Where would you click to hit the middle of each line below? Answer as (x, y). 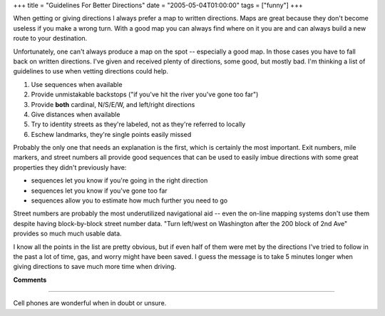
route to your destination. (50, 39)
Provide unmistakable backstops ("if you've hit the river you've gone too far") (145, 95)
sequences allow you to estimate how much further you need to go (129, 200)
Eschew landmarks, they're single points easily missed (111, 134)
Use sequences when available (77, 84)
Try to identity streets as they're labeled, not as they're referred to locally (138, 124)
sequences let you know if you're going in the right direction (119, 180)
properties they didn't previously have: (70, 167)
